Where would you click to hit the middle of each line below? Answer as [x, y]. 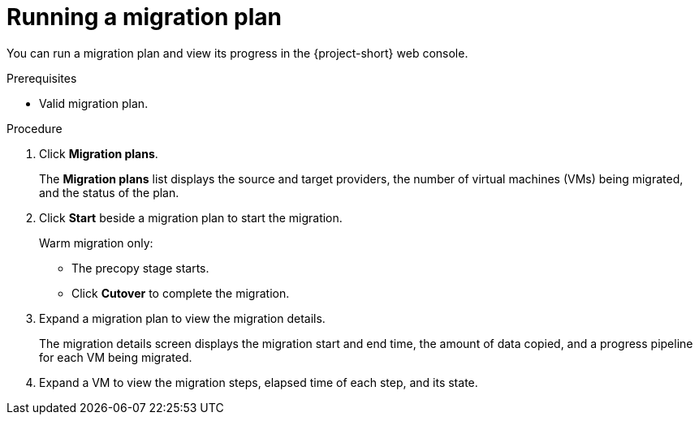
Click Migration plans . [99, 153]
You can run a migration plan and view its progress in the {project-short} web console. [237, 53]
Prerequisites [42, 78]
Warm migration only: [96, 243]
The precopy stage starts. [140, 268]
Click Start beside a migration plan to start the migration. [191, 217]
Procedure [35, 128]
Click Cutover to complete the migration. [181, 293]
